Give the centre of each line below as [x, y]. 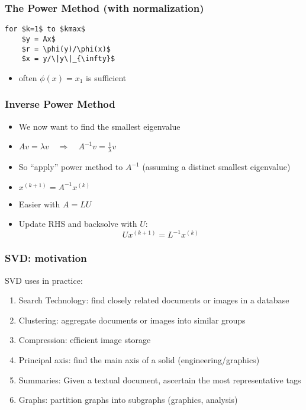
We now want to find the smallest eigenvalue [99, 126]
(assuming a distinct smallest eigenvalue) [216, 167]
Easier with [39, 204]
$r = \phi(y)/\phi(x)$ [66, 49]
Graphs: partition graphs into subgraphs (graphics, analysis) [128, 400]
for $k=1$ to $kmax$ [45, 29]
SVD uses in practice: [44, 280]
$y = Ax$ [38, 39]
